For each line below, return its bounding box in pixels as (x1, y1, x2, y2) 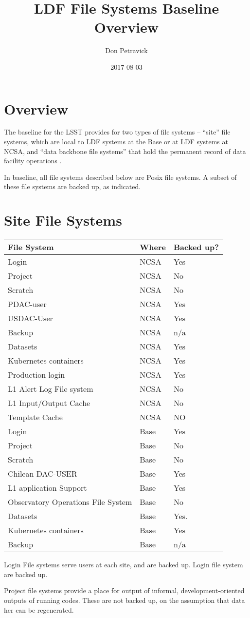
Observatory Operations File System (8, 496, 132, 508)
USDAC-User (8, 312, 53, 324)
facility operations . (4, 155, 62, 166)
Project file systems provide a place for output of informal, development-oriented (4, 585, 245, 596)
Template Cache (8, 411, 63, 423)
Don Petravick (105, 45, 148, 56)
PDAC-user (8, 298, 47, 310)
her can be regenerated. (4, 604, 74, 615)
